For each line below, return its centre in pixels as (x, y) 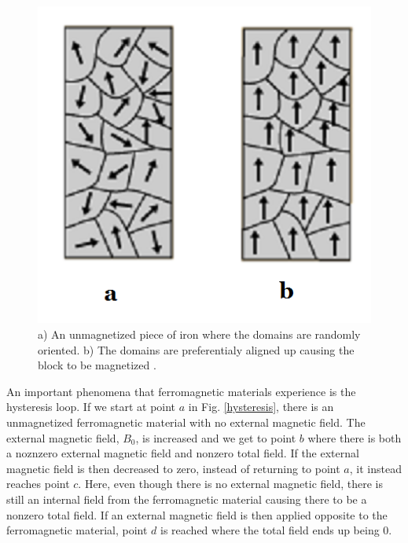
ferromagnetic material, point (77, 530)
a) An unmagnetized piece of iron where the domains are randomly (199, 334)
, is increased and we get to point (216, 437)
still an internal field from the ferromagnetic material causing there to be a (187, 499)
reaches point (38, 484)
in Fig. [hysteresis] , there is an (261, 407)
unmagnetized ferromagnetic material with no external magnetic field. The (186, 422)
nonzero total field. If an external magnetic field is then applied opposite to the (197, 514)
